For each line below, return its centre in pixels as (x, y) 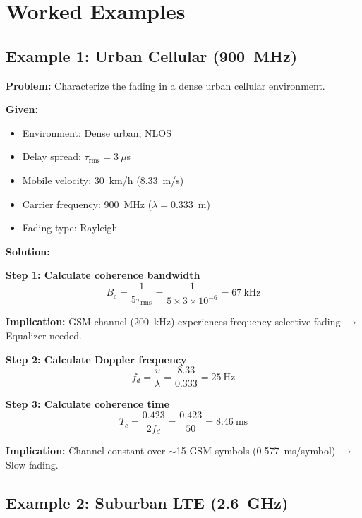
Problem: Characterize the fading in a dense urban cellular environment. (165, 85)
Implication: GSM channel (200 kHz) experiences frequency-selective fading (173, 321)
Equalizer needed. (44, 336)
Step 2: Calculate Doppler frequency (96, 359)
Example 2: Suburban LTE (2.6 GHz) (147, 502)
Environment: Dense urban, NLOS (97, 132)
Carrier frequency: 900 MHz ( (87, 204)
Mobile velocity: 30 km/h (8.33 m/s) (103, 180)
